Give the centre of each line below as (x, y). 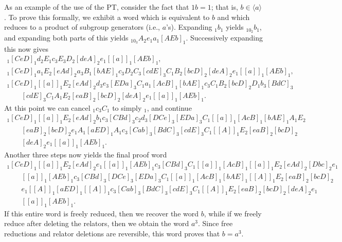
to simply (127, 107)
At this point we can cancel (47, 107)
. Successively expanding (224, 38)
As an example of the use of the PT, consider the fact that (97, 7)
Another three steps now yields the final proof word (86, 154)
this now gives (26, 48)
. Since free (215, 223)
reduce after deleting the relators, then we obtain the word (97, 223)
